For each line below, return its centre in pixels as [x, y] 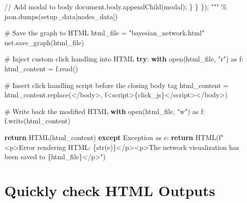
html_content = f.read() [41, 68]
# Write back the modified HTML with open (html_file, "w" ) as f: [105, 111]
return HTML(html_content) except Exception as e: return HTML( [112, 137]
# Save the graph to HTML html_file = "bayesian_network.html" [105, 33]
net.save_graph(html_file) [44, 42]
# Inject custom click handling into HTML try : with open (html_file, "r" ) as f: [124, 59]
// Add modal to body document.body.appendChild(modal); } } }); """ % [116, 6]
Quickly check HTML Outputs [110, 190]
